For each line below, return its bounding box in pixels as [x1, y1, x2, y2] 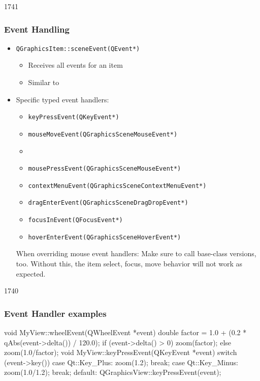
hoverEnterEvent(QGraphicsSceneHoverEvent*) [28, 233, 181, 241]
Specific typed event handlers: [16, 94, 109, 104]
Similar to [28, 77, 59, 88]
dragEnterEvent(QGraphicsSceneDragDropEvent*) [28, 199, 188, 207]
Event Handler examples [4, 307, 107, 319]
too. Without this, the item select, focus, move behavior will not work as [16, 258, 243, 269]
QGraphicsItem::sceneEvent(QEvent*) [16, 45, 140, 52]
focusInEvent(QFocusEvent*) [28, 216, 123, 224]
